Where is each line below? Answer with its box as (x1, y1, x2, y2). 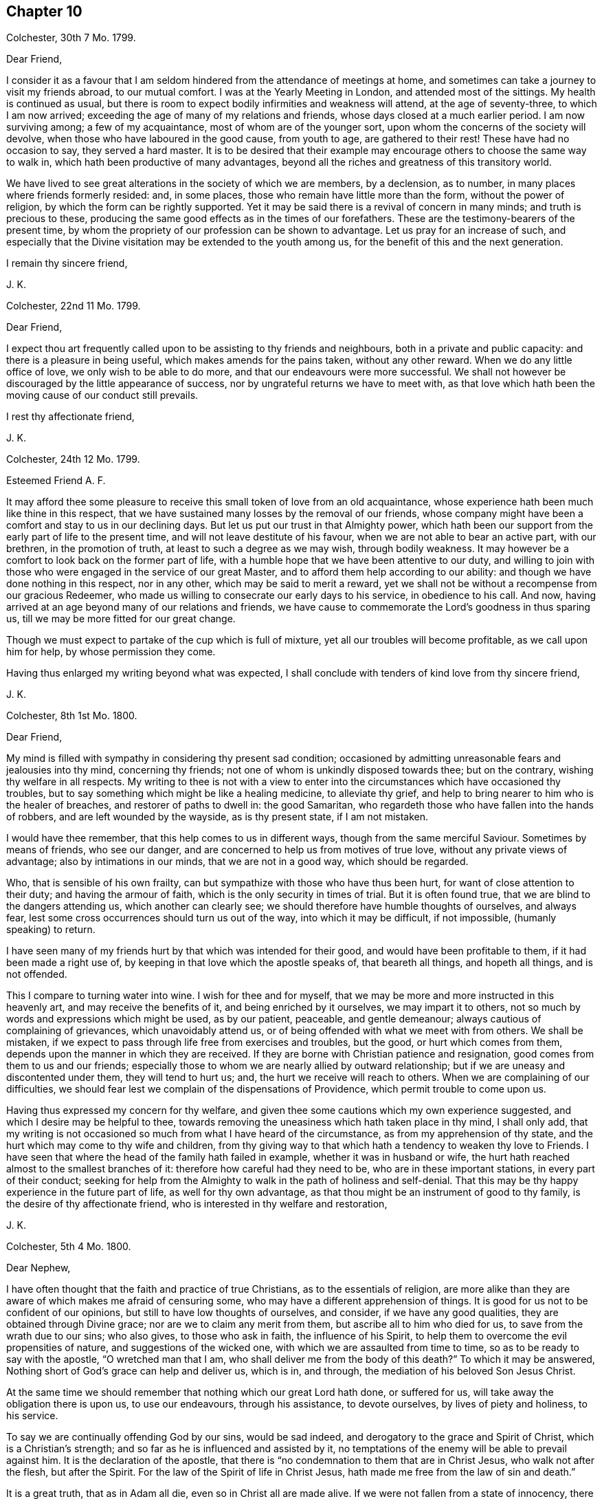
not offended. (6, 968, 67, 981)
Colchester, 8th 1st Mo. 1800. (6, 710, 137, 722)
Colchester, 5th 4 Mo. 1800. (6, 1240, 131, 1253)
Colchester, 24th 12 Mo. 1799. (6, 453, 140, 466)
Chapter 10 (6, 3, 82, 20)
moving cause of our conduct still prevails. (6, 389, 199, 402)
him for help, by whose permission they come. (6, 646, 216, 658)
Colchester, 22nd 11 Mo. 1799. (6, 300, 141, 312)
